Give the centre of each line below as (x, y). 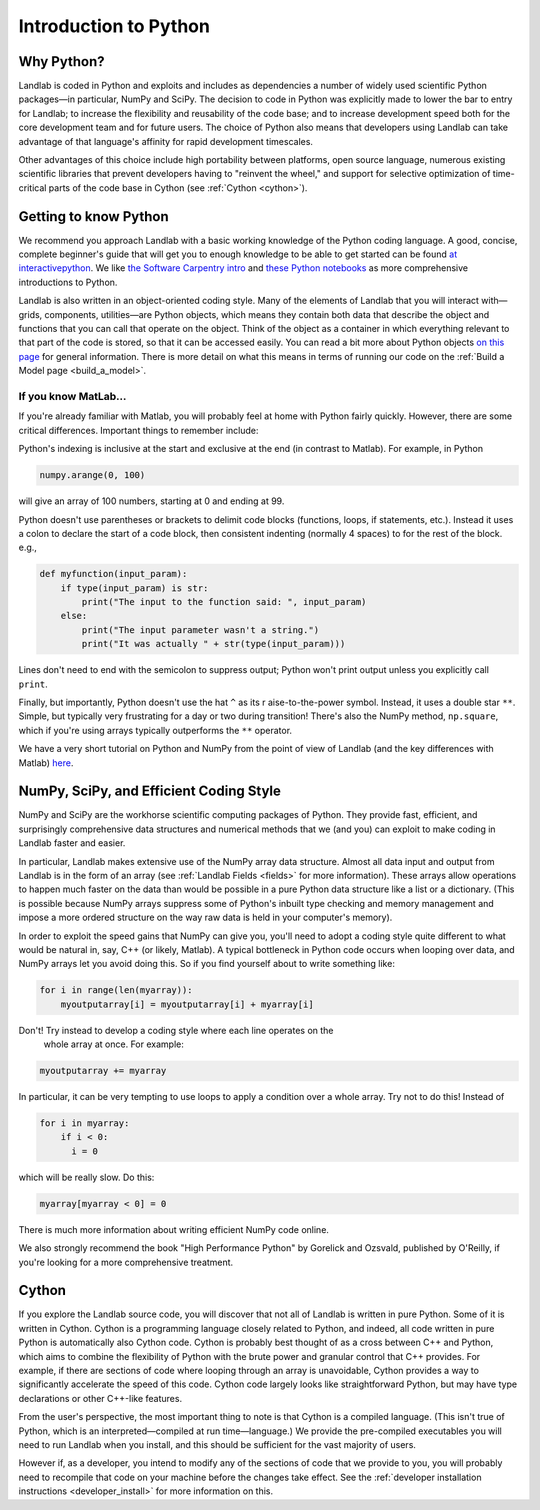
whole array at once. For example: (113, 1044)
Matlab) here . (46, 762)
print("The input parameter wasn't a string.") (200, 629)
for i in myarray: (84, 1123)
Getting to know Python (93, 216)
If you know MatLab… (72, 396)
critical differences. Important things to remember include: (138, 430)
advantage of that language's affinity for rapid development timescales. (166, 141)
